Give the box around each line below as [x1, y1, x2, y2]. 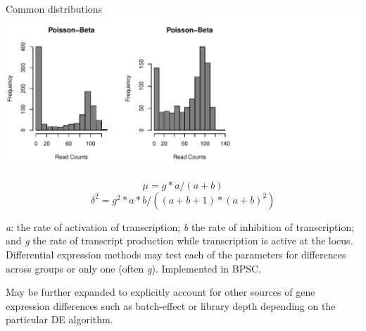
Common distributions [6, 1, 103, 15]
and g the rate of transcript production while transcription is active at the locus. [6, 233, 353, 248]
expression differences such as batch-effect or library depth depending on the [6, 298, 336, 313]
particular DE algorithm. [6, 312, 113, 327]
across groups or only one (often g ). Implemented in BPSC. [6, 261, 262, 275]
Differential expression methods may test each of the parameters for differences [6, 246, 346, 261]
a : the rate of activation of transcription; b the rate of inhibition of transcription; [6, 219, 355, 234]
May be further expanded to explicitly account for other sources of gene [6, 285, 315, 299]
